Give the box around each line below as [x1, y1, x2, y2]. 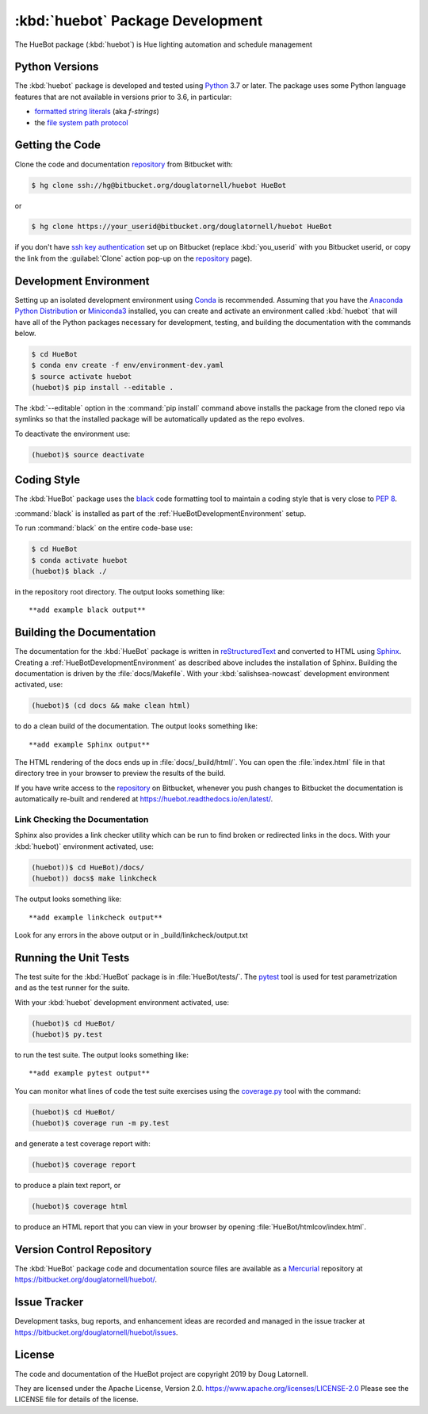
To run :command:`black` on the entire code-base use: [14, 523, 193, 533]
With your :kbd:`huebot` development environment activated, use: [14, 997, 230, 1007]
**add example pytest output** [29, 1068, 151, 1078]
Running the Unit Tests [14, 951, 130, 965]
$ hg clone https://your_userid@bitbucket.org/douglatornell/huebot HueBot [31, 222, 333, 231]
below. [14, 328, 36, 338]
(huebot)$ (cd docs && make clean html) [31, 701, 190, 710]
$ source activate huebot [31, 372, 132, 380]
